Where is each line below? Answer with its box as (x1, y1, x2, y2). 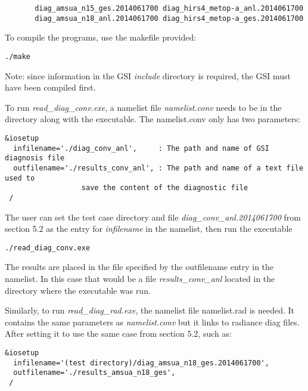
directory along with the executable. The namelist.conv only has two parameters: (5, 113, 301, 125)
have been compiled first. (5, 81, 96, 94)
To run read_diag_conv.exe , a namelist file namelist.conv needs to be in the (5, 101, 282, 113)
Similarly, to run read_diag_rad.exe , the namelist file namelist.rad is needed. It (5, 304, 295, 316)
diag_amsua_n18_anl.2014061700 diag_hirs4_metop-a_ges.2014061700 (35, 14, 304, 23)
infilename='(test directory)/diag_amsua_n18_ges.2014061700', (13, 358, 269, 367)
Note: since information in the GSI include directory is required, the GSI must (5, 69, 291, 82)
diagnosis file (5, 154, 65, 163)
